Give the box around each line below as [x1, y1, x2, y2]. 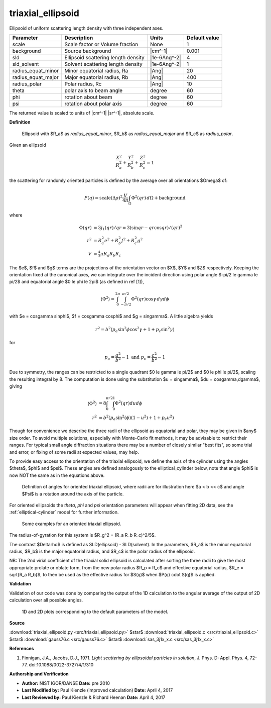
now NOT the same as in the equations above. [9, 472, 105, 478]
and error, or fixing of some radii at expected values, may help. [9, 449, 139, 455]
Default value [186, 34, 219, 41]
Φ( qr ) [79, 225, 92, 231]
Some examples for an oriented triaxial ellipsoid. [22, 521, 121, 527]
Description [64, 34, 93, 41]
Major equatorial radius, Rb [64, 73, 128, 80]
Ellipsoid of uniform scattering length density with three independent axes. [9, 25, 164, 31]
